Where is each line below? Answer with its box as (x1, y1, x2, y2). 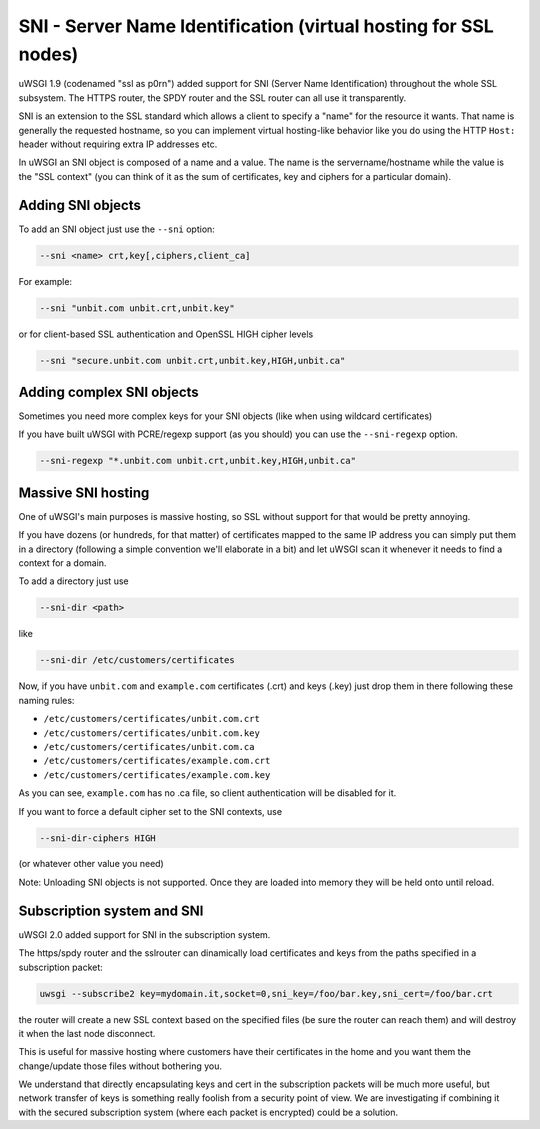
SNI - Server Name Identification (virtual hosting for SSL (18, 15, 494, 37)
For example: (18, 275, 73, 287)
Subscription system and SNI (18, 902, 204, 919)
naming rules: (18, 694, 75, 706)
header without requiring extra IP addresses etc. (18, 138, 218, 150)
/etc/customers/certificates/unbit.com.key (43, 727, 260, 739)
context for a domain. (18, 557, 107, 569)
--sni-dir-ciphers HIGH (39, 832, 157, 844)
